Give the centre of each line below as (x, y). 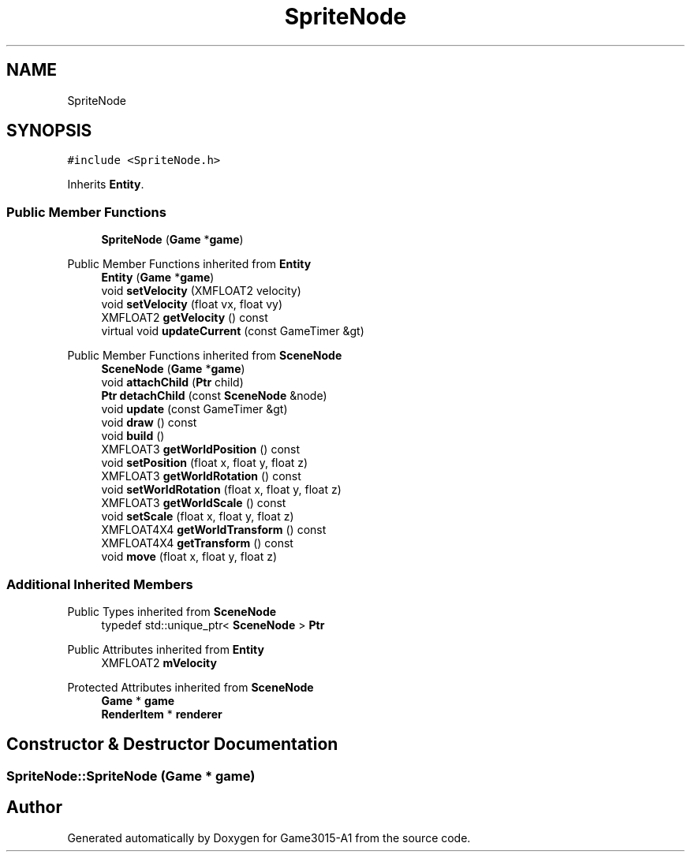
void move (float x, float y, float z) (189, 557)
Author (34, 808)
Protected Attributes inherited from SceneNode (190, 687)
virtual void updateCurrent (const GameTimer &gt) (233, 331)
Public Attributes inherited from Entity (166, 649)
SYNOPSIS (49, 131)
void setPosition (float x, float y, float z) (205, 463)
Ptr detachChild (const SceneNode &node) (214, 396)
